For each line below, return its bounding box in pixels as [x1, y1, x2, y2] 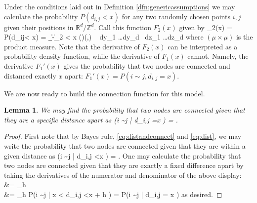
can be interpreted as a [168, 41, 238, 51]
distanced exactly [4, 70, 56, 81]
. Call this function [94, 22, 151, 32]
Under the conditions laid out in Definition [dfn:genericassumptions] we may [4, 1, 235, 11]
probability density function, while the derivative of [4, 51, 160, 61]
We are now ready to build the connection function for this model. [4, 88, 205, 98]
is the [236, 32, 253, 42]
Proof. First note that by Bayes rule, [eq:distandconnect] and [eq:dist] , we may [4, 131, 242, 141]
